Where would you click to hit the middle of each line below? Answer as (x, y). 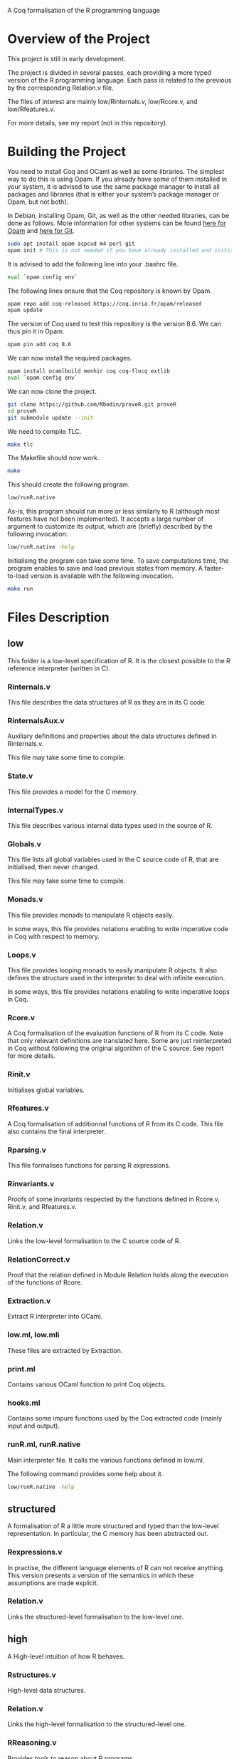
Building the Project (67, 152)
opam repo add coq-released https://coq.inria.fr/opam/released (105, 303)
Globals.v (24, 844)
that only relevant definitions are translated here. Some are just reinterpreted (119, 1041)
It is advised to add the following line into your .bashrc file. (93, 264)
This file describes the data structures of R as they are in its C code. (107, 702)
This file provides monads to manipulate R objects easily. (91, 915)
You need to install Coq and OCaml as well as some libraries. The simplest (116, 171)
